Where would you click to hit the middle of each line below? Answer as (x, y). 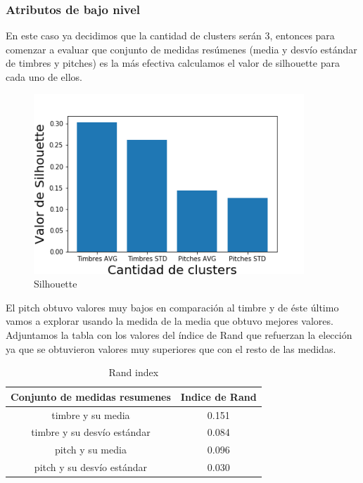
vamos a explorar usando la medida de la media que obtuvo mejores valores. (170, 321)
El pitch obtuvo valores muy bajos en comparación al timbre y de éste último (172, 307)
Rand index (134, 372)
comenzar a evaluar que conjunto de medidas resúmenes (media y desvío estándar (181, 49)
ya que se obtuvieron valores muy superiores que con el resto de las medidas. (171, 348)
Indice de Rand (218, 396)
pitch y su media (90, 450)
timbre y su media (91, 414)
